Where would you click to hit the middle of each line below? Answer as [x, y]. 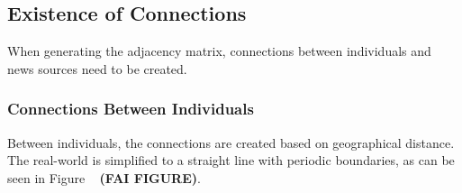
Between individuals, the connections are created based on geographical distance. [231, 142]
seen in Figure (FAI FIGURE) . [104, 177]
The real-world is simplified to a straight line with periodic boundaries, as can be [231, 160]
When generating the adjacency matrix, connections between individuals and [219, 51]
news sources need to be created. [97, 68]
